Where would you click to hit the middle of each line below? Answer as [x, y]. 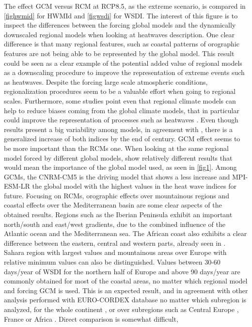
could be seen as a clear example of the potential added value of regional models [123, 63]
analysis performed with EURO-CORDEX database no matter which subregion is [125, 300]
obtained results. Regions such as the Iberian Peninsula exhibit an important [118, 215]
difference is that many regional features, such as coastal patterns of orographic [122, 44]
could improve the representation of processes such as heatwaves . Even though [121, 120]
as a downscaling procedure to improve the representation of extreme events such [124, 72]
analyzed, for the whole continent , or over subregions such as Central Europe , [121, 309]
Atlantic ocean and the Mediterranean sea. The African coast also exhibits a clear [126, 233]
